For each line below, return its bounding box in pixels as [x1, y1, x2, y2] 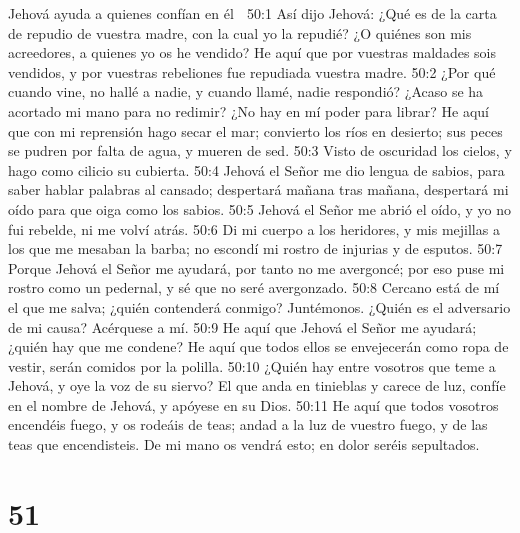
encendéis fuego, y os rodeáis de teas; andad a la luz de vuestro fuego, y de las [8, 414, 488, 435]
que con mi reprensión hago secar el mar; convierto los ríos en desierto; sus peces [8, 120, 503, 141]
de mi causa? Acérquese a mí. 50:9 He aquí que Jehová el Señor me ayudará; [8, 316, 477, 337]
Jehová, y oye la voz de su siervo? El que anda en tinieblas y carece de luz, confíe [8, 375, 506, 396]
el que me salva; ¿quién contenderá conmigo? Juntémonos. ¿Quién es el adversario [8, 296, 511, 317]
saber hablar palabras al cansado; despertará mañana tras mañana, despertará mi [8, 179, 509, 200]
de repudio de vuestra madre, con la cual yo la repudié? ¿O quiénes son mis [8, 22, 472, 43]
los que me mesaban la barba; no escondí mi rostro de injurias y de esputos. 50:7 [8, 238, 503, 259]
